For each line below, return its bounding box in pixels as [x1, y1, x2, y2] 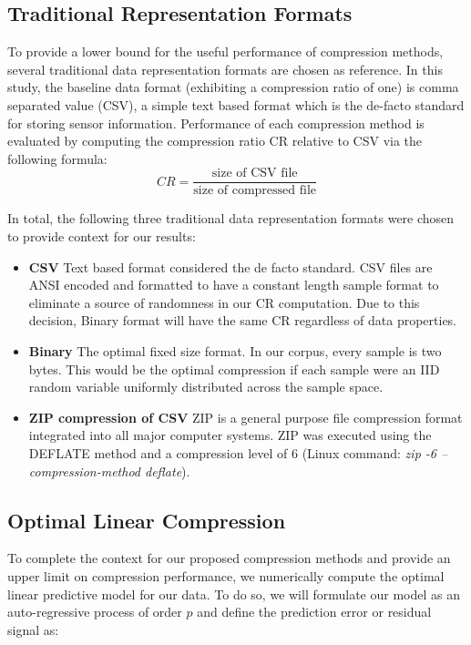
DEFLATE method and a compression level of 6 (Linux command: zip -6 [28, 443, 436, 462]
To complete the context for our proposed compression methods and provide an [7, 548, 451, 568]
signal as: [7, 619, 59, 639]
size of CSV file [211, 167, 298, 180]
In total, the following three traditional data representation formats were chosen [7, 209, 455, 228]
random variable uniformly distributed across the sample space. [28, 377, 384, 396]
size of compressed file [193, 184, 317, 198]
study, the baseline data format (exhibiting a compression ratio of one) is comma [7, 77, 459, 97]
